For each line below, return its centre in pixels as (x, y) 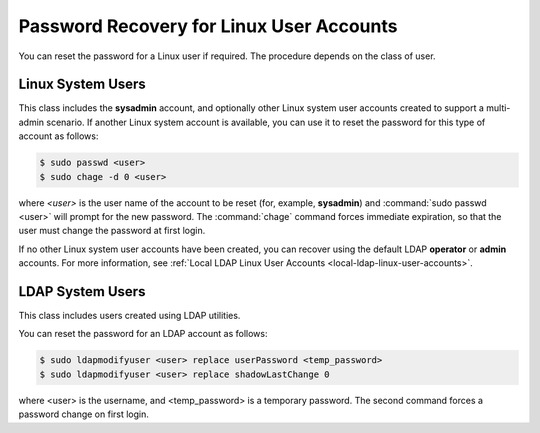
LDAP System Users (82, 291)
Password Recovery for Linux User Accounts (208, 26)
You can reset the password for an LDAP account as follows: (143, 334)
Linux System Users (82, 84)
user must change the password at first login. (112, 231)
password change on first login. (84, 414)
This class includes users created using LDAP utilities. (129, 316)
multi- (498, 108)
